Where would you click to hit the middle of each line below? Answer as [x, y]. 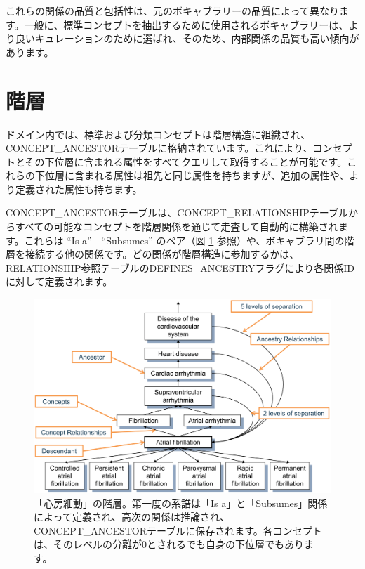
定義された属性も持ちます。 [79, 189]
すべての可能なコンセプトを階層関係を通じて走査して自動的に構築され [177, 227]
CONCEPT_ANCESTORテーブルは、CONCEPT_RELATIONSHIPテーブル [177, 212]
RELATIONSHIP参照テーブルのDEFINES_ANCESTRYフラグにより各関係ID [180, 267]
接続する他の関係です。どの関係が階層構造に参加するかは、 [162, 254]
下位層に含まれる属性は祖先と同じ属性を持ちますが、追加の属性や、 [192, 175]
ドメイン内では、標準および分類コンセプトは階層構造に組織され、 [158, 134]
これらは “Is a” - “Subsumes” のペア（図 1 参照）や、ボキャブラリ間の [184, 240]
